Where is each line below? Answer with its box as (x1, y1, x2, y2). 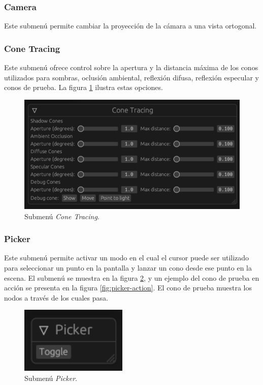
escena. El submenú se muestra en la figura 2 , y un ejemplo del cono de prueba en (4, 272, 259, 283)
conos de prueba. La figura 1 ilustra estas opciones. (4, 82, 163, 93)
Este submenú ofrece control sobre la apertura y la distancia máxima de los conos (4, 62, 258, 73)
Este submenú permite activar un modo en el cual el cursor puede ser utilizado (4, 252, 249, 263)
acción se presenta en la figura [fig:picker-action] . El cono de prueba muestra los (4, 282, 252, 293)
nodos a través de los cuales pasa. (4, 292, 108, 303)
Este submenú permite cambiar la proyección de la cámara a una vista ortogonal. (4, 20, 257, 31)
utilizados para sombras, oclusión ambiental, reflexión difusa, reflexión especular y (4, 72, 259, 82)
